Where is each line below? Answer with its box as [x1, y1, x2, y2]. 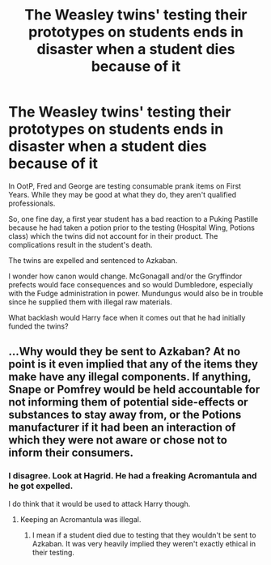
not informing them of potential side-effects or [8, 395, 248, 410]
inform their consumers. [8, 446, 134, 460]
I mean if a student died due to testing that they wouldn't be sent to [32, 530, 256, 540]
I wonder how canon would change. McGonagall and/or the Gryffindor [8, 271, 243, 281]
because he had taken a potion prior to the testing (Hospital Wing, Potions [8, 223, 255, 232]
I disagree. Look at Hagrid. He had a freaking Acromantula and [8, 470, 257, 482]
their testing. [32, 547, 75, 557]
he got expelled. [8, 480, 74, 491]
